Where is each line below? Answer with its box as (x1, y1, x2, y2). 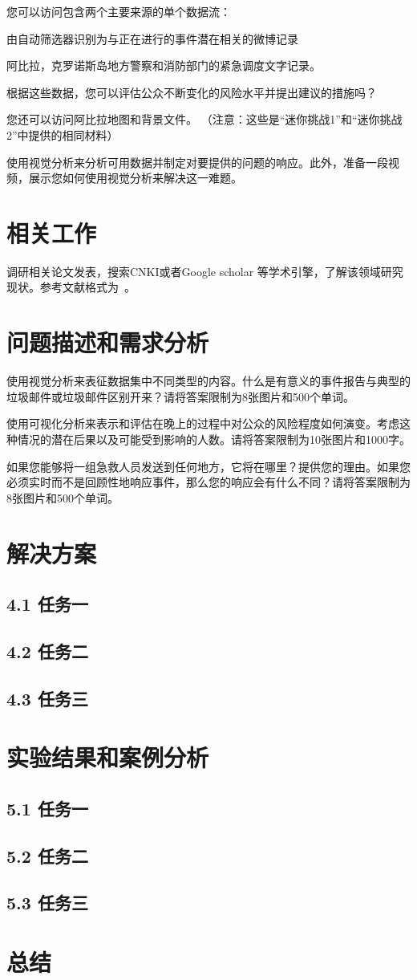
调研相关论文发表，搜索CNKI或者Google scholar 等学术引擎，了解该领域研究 (6, 262, 403, 279)
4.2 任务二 (6, 638, 88, 663)
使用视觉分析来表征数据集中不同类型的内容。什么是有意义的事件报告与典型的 (6, 372, 411, 389)
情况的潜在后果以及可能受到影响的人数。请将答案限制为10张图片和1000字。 (17, 430, 411, 447)
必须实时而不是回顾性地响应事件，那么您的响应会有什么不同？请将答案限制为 (6, 474, 411, 490)
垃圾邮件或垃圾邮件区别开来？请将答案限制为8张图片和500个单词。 (6, 388, 354, 405)
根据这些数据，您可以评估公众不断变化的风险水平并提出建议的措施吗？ (6, 83, 377, 100)
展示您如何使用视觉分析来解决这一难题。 (28, 169, 242, 186)
